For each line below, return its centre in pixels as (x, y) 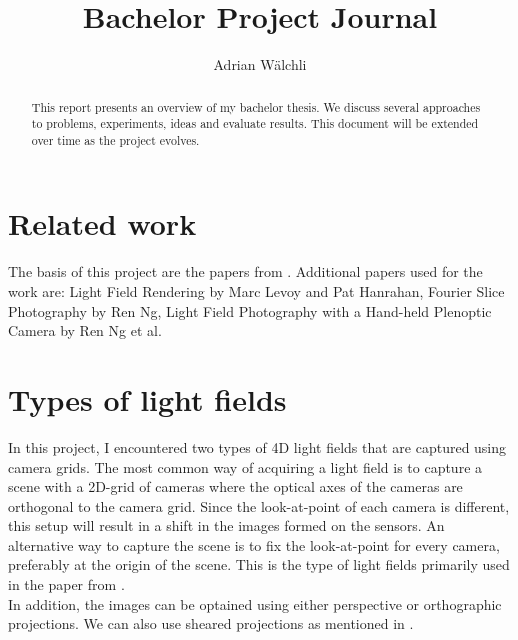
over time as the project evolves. (115, 139)
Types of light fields (147, 398)
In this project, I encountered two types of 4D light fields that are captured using (257, 446)
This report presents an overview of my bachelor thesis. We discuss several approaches (256, 106)
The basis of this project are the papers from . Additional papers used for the (245, 271)
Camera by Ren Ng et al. (85, 330)
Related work (102, 223)
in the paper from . (66, 584)
